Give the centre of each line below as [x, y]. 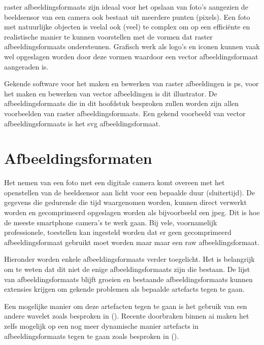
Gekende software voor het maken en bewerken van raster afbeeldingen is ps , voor [131, 83]
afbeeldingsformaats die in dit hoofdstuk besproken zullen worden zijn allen [122, 103]
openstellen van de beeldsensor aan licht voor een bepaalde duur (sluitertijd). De [130, 192]
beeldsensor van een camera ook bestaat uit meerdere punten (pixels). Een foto [127, 16]
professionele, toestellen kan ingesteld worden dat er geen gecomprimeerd [118, 232]
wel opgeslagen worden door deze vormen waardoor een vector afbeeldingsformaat [131, 56]
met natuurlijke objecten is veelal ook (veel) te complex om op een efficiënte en [127, 27]
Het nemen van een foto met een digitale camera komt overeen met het [114, 182]
